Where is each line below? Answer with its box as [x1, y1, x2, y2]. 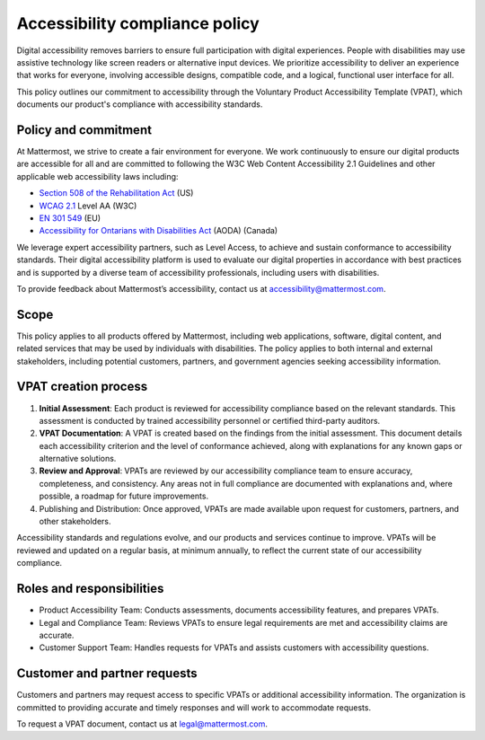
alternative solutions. [39, 454, 117, 464]
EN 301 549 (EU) [39, 212, 101, 224]
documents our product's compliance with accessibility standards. [16, 99, 263, 110]
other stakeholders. [39, 516, 111, 527]
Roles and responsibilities [16, 581, 164, 596]
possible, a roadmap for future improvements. [39, 490, 209, 502]
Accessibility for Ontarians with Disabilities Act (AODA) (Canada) [39, 225, 278, 236]
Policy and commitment [16, 122, 153, 137]
